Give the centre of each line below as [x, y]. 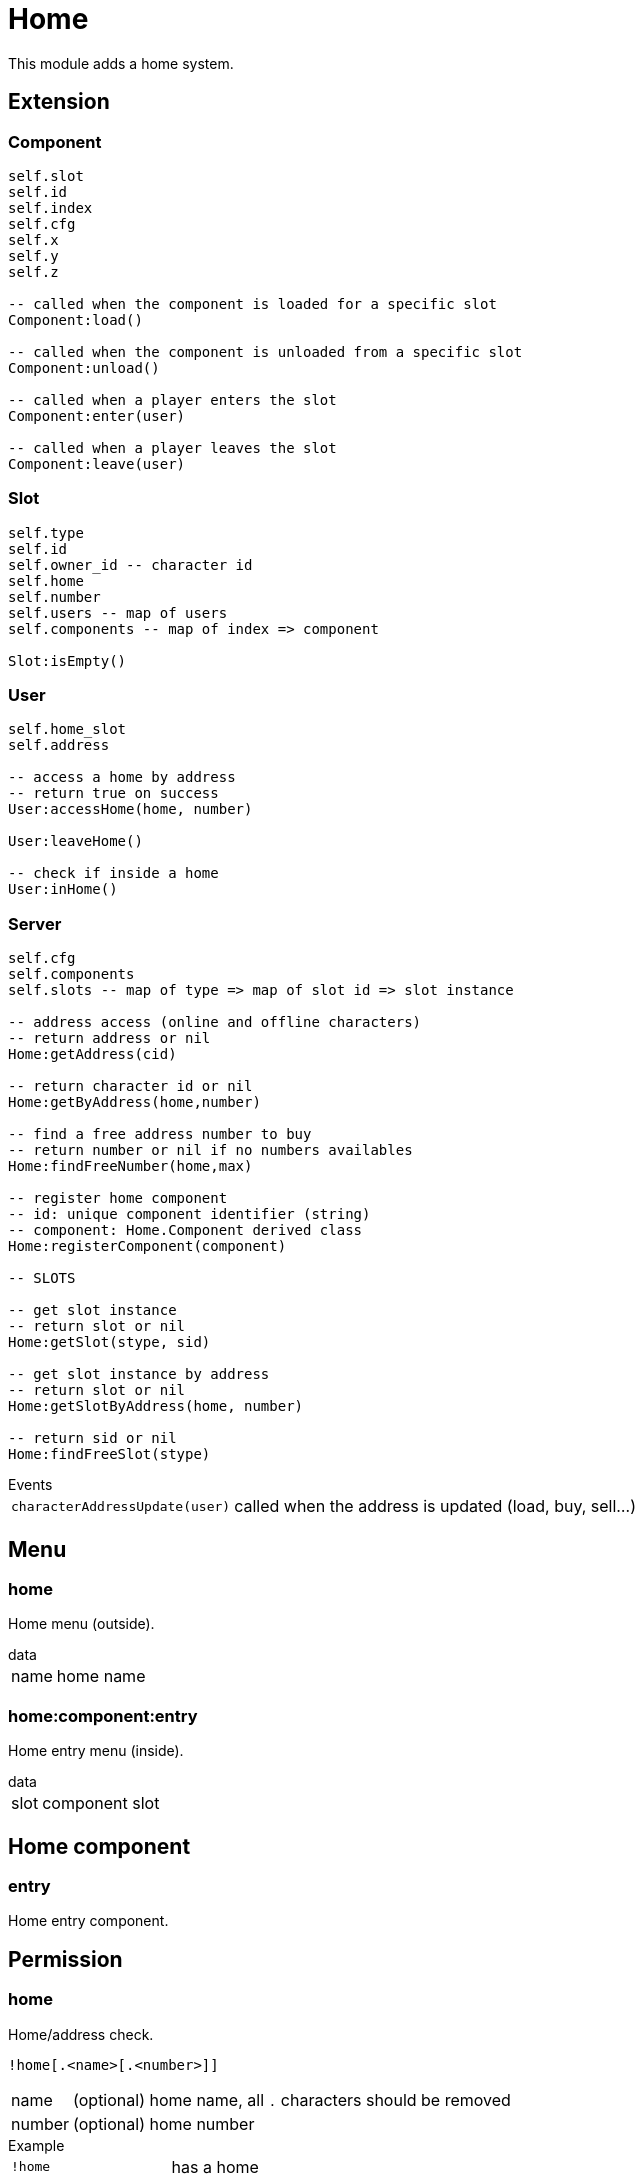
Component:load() [75, 319]
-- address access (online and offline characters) [215, 1022]
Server [35, 923]
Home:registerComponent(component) [147, 1246]
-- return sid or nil [92, 1438]
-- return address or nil [109, 1038]
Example [36, 2145]
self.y [33, 255]
